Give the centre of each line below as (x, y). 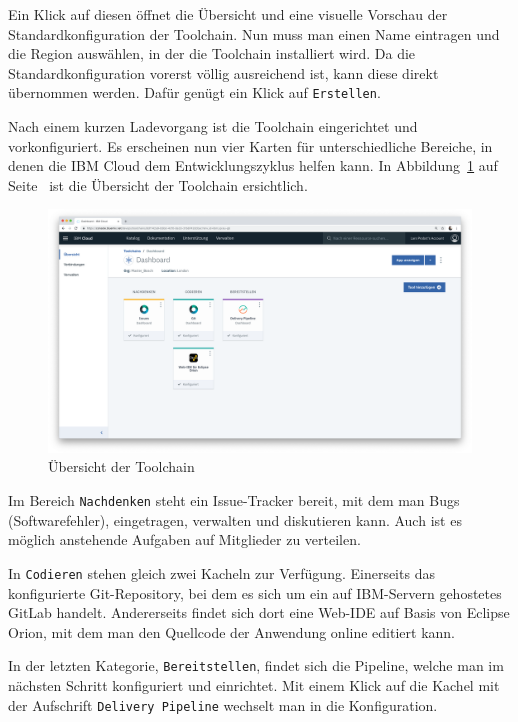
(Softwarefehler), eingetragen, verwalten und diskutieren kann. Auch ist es (235, 519)
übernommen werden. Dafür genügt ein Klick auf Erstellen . (194, 92)
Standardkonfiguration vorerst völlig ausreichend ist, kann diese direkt (223, 72)
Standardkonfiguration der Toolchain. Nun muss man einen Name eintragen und (254, 33)
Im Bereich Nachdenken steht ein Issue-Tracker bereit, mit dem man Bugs (234, 500)
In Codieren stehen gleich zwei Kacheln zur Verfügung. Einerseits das (221, 572)
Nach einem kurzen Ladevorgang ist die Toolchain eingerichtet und (213, 126)
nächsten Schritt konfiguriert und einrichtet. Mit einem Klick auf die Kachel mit (254, 685)
